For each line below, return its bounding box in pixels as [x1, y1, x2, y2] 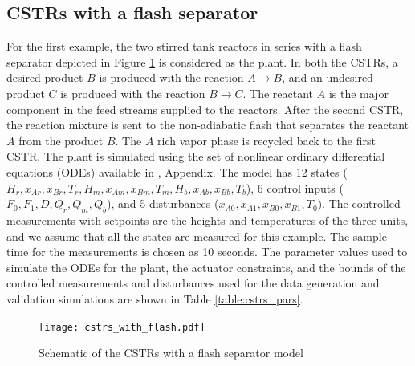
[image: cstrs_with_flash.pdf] [39, 321, 205, 333]
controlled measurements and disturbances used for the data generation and [6, 274, 380, 291]
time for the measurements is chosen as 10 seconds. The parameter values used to [6, 243, 408, 260]
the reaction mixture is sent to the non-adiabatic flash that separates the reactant [6, 116, 409, 133]
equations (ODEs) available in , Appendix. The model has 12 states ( [6, 163, 348, 180]
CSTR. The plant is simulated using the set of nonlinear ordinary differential [6, 148, 385, 165]
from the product [18, 132, 104, 148]
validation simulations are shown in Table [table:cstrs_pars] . [6, 290, 303, 307]
